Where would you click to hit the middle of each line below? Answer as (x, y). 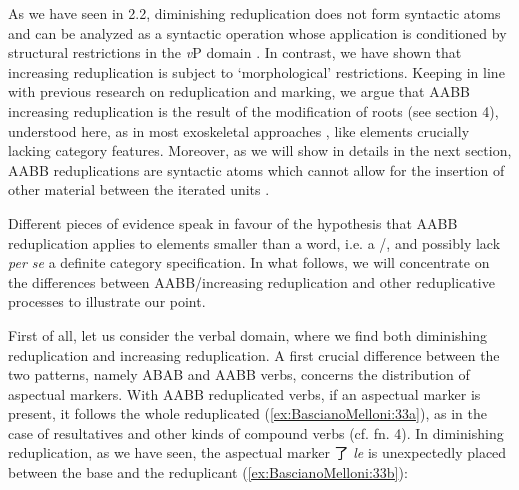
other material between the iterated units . (139, 189)
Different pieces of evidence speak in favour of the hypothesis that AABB (233, 222)
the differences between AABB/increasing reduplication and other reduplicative (251, 281)
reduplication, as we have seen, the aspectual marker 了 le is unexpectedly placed (257, 452)
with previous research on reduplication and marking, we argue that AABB (239, 91)
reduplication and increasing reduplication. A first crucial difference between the (254, 354)
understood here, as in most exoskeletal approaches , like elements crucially (239, 130)
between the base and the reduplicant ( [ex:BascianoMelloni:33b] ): (208, 472)
